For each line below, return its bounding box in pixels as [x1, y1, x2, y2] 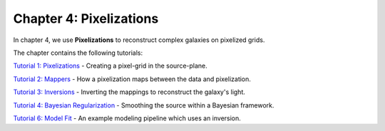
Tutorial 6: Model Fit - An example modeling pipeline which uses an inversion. [13, 114, 242, 122]
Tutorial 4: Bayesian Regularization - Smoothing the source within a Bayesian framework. [13, 100, 274, 110]
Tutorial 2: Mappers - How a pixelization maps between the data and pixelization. [13, 75, 251, 83]
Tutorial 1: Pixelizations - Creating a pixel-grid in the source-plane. [13, 61, 208, 70]
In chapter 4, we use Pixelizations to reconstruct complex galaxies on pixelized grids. [13, 36, 265, 44]
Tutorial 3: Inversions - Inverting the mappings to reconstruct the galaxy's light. [13, 88, 246, 96]
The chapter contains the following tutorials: [13, 48, 143, 57]
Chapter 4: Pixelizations [13, 11, 159, 26]
